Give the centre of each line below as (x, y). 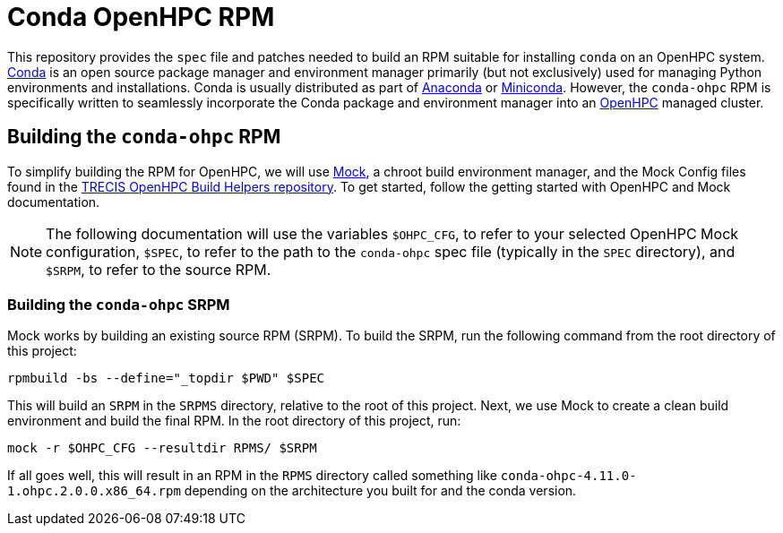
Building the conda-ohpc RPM (144, 137)
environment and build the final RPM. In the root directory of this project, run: (234, 421)
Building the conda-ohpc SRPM (119, 304)
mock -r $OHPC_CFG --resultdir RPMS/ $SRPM (162, 448)
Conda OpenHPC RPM (141, 17)
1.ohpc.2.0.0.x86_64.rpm (94, 491)
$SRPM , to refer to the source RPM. (159, 269)
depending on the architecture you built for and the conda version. (380, 491)
